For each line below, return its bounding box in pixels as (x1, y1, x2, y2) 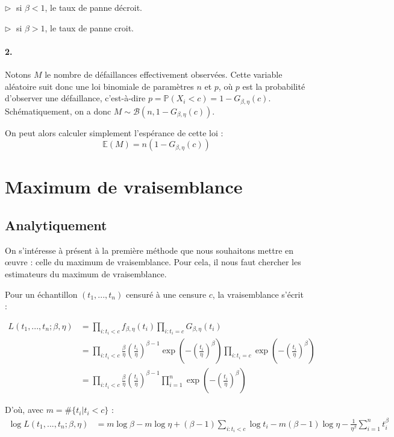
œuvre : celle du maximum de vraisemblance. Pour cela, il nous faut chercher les (5, 256, 301, 268)
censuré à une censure (125, 288, 207, 300)
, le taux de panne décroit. (45, 1, 142, 13)
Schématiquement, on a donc (5, 104, 111, 117)
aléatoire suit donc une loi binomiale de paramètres (5, 80, 194, 92)
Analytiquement (5, 215, 107, 234)
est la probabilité (242, 80, 305, 92)
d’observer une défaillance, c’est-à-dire (5, 92, 146, 104)
